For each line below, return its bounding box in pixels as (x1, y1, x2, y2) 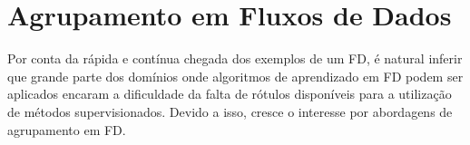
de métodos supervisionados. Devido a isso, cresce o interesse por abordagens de (7, 101, 453, 121)
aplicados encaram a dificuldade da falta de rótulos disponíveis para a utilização (7, 84, 452, 103)
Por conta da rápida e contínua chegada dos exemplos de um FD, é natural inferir (7, 49, 463, 68)
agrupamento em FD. (7, 120, 126, 139)
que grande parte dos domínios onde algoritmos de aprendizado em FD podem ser (7, 66, 464, 85)
